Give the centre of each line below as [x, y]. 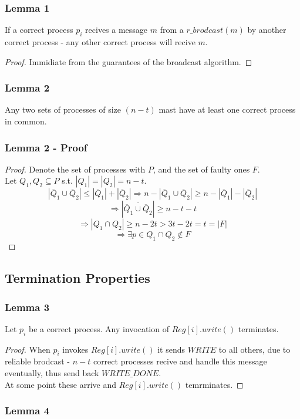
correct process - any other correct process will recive [100, 42]
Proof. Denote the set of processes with [75, 169]
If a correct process [39, 30]
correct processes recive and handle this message [180, 361]
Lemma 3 [27, 307]
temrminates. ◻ [214, 384]
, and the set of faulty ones [201, 169]
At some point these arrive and [60, 384]
